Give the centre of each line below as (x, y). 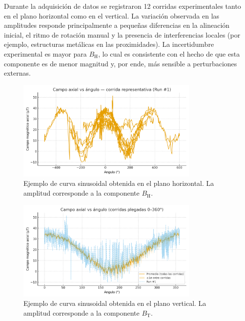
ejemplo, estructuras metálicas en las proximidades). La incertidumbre (109, 44)
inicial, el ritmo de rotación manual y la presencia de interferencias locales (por (122, 34)
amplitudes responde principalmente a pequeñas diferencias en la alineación (117, 25)
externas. (17, 73)
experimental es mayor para (45, 53)
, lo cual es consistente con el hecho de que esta (169, 53)
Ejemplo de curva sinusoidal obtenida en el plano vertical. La (115, 303)
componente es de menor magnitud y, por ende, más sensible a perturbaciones (121, 63)
